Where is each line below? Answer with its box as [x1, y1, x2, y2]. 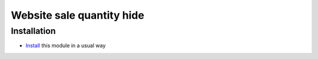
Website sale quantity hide [11, 9, 144, 22]
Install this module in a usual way [25, 42, 106, 49]
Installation [11, 26, 56, 36]
